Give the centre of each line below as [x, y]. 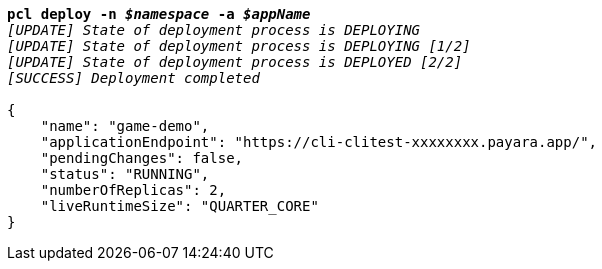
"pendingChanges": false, [142, 158]
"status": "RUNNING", [125, 174]
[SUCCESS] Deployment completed [133, 78]
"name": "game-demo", [125, 126]
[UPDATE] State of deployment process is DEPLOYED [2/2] [235, 62]
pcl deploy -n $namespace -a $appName [159, 14]
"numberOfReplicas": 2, [133, 190]
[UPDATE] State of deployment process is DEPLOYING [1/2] [239, 46]
